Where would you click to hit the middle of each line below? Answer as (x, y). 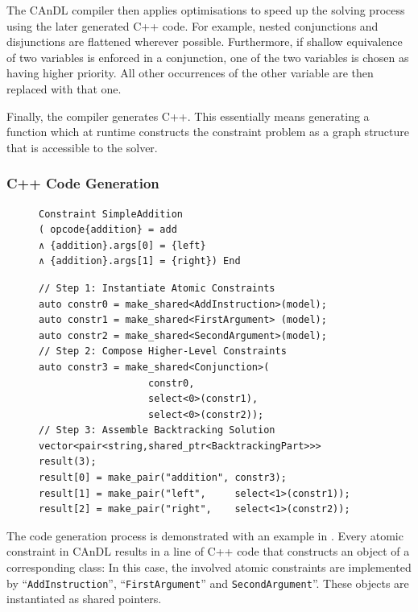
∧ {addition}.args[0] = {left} (122, 245)
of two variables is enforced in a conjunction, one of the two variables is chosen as (208, 57)
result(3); (68, 462)
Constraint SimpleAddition (111, 214)
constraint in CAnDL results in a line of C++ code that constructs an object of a (208, 551)
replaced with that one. (64, 88)
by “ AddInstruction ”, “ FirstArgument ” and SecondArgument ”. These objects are (208, 583)
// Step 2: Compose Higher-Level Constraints (163, 351)
